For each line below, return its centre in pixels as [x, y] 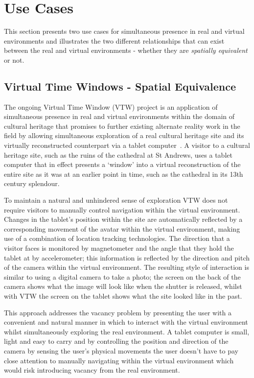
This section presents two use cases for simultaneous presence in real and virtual [124, 31]
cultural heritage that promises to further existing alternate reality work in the [122, 126]
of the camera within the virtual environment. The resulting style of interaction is [127, 267]
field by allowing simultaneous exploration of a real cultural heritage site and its [124, 135]
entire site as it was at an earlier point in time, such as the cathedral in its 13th [124, 174]
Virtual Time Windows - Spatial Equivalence [120, 86]
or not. [14, 59]
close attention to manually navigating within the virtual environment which [119, 360]
